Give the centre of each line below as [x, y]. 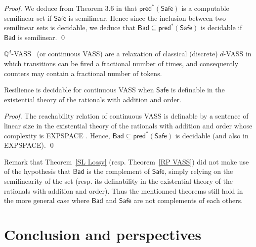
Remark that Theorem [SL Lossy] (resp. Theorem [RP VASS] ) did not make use [127, 161]
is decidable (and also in [212, 135]
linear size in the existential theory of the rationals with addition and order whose [128, 125]
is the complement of [118, 171]
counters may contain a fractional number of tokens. [83, 73]
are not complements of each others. [188, 200]
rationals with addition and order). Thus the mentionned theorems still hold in [124, 190]
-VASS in [237, 54]
